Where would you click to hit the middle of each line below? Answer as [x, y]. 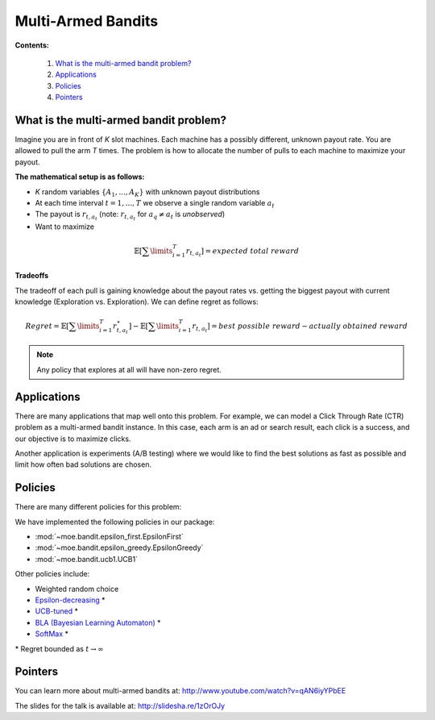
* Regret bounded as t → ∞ [59, 648]
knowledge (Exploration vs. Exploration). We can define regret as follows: [137, 302]
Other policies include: [52, 574]
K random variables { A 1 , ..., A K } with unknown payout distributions [147, 192]
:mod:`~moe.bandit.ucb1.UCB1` [87, 559]
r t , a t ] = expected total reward [242, 252]
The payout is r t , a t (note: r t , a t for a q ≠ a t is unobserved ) [130, 216]
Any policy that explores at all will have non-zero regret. [129, 369]
